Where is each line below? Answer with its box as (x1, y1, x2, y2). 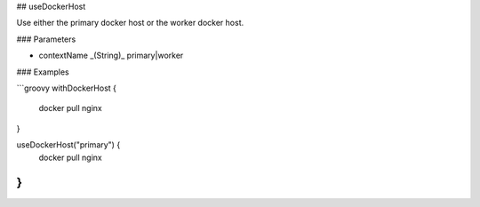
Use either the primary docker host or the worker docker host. (16, 18, 244, 28)
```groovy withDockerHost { (16, 83, 117, 93)
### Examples (16, 67, 70, 77)
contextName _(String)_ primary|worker (38, 50, 184, 61)
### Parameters (16, 34, 76, 44)
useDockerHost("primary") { (16, 139, 121, 150)
